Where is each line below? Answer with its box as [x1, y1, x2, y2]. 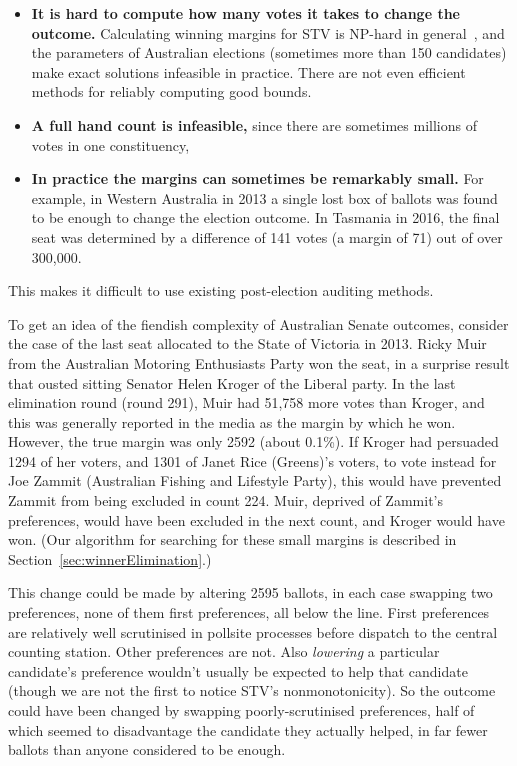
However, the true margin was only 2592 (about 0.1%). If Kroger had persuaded [8, 431, 499, 452]
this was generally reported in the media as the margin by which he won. [8, 411, 456, 432]
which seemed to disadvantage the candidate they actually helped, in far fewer [8, 719, 488, 740]
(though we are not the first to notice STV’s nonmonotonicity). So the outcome [8, 680, 496, 701]
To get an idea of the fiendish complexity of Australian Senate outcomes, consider [8, 313, 509, 334]
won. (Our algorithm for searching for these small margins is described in [8, 529, 457, 550]
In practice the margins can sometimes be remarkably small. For [31, 168, 484, 189]
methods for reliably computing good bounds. [31, 81, 312, 102]
